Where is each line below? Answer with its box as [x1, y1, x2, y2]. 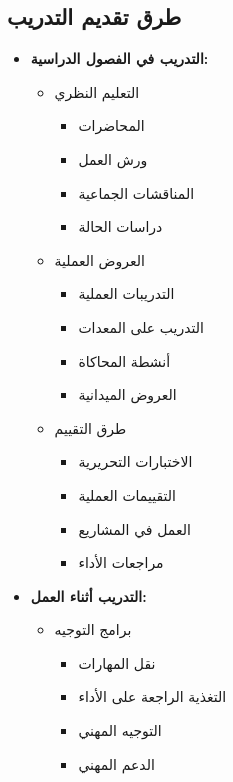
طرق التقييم [54, 417, 127, 438]
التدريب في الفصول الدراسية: [30, 48, 209, 69]
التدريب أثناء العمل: [30, 585, 147, 606]
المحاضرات [78, 115, 145, 136]
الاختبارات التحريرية [78, 451, 193, 472]
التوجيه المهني [78, 720, 162, 741]
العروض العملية [54, 249, 145, 270]
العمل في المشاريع [78, 518, 191, 539]
